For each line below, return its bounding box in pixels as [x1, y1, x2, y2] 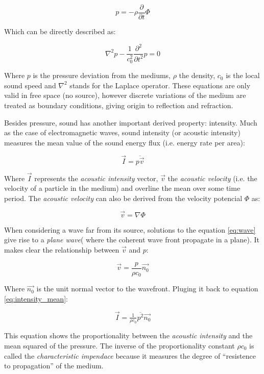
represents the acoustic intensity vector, [34, 172, 158, 183]
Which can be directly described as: [4, 26, 116, 37]
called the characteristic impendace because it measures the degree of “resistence [4, 350, 256, 361]
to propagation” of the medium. [4, 360, 104, 371]
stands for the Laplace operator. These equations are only [69, 80, 251, 90]
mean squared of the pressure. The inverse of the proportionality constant [4, 340, 235, 351]
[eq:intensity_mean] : [4, 293, 68, 304]
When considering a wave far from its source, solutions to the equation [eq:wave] [4, 224, 256, 235]
